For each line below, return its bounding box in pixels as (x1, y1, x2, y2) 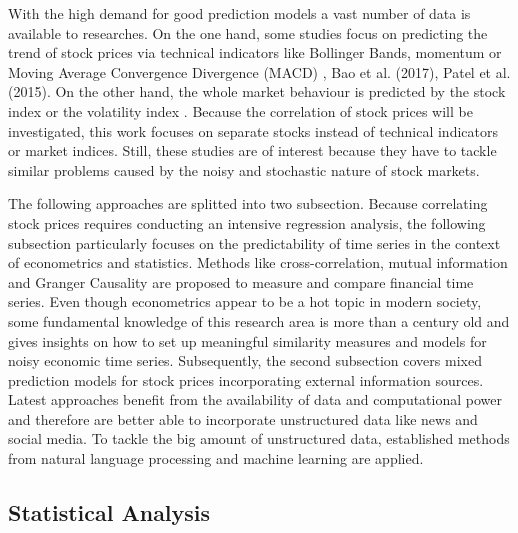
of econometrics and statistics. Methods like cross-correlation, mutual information (8, 252, 508, 273)
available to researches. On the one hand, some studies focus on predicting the (8, 22, 488, 43)
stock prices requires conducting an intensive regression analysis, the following (8, 212, 486, 233)
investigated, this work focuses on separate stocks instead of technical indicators (8, 120, 498, 141)
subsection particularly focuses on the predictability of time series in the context (8, 232, 501, 253)
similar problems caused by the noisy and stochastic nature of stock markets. (8, 159, 480, 180)
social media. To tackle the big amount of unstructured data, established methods (8, 428, 510, 449)
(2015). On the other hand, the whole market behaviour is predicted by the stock (8, 81, 506, 102)
